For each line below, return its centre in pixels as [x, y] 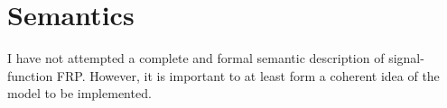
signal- [406, 58]
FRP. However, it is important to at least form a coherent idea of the [248, 75]
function [30, 75]
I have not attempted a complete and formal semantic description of [196, 58]
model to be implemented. [79, 93]
